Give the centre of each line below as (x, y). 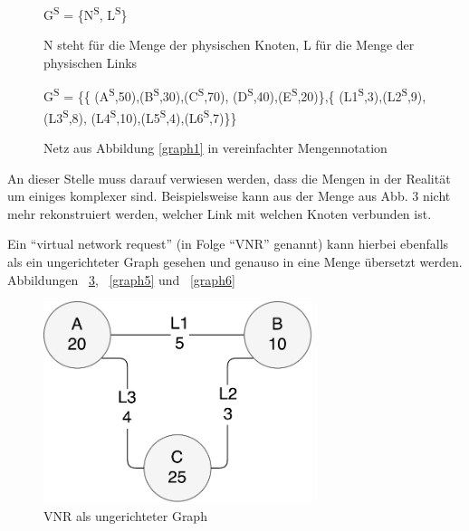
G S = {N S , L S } (86, 13)
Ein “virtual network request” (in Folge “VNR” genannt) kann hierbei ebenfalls (228, 244)
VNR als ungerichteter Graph (125, 516)
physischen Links (91, 62)
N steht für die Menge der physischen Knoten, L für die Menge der (229, 45)
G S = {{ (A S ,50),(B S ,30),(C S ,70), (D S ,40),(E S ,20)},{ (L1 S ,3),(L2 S (225, 95)
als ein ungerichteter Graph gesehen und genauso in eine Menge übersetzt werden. (235, 261)
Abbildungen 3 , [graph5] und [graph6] (121, 279)
